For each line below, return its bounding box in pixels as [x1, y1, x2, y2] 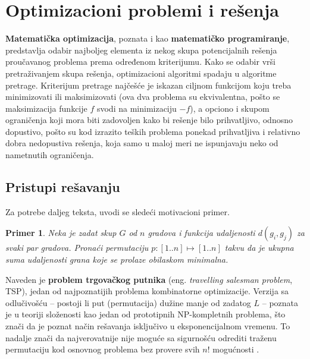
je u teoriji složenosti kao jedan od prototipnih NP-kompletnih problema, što [5, 308, 286, 320]
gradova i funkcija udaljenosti [148, 226, 255, 239]
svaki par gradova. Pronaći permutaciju [5, 241, 149, 254]
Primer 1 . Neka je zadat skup [5, 226, 117, 239]
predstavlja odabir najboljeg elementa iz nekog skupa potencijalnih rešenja [5, 43, 277, 56]
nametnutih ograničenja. [5, 149, 94, 161]
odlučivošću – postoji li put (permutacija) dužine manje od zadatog [5, 296, 251, 308]
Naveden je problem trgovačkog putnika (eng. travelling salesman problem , [5, 273, 293, 285]
